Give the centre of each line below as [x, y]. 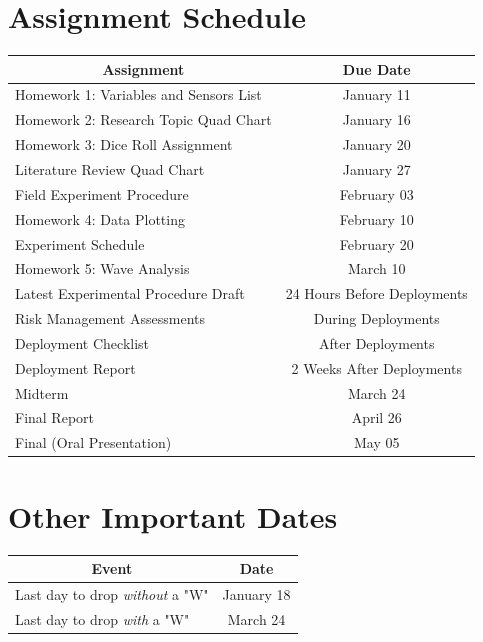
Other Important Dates [173, 515]
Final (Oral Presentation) [93, 442]
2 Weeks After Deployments [376, 367]
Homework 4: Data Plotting [100, 218]
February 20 [376, 243]
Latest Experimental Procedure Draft [130, 293]
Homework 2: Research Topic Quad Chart [143, 119]
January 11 [376, 94]
